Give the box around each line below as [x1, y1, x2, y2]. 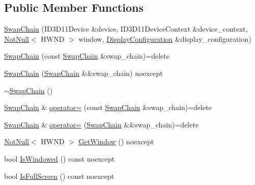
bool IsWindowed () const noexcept [4, 153, 115, 164]
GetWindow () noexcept [78, 136, 154, 147]
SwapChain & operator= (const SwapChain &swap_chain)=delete [4, 102, 212, 113]
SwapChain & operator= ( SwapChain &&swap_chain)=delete [4, 119, 199, 129]
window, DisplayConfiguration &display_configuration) [78, 33, 251, 44]
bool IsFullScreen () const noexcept [4, 170, 115, 181]
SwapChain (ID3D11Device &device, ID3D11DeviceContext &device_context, [4, 23, 248, 34]
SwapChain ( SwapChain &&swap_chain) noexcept [4, 67, 163, 78]
